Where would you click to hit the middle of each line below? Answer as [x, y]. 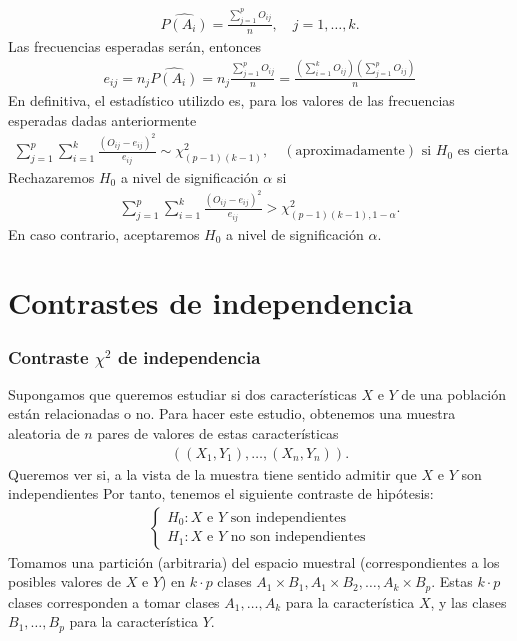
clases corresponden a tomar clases [114, 601]
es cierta [483, 151]
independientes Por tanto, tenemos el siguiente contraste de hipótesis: [221, 493]
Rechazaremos [51, 176]
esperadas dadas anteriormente [102, 119]
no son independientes [298, 537]
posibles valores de [65, 581]
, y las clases [468, 601]
